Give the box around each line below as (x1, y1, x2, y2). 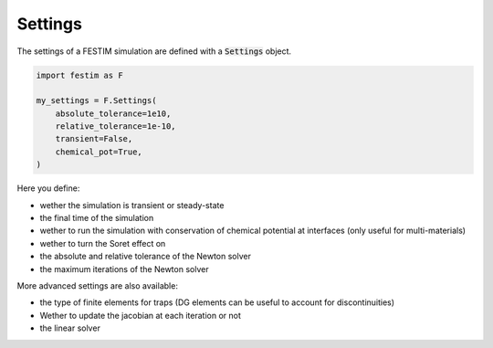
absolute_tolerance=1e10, (55, 108, 172, 119)
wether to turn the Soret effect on (39, 237, 166, 248)
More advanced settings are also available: (16, 279, 178, 291)
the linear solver (39, 322, 100, 333)
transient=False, (55, 133, 133, 144)
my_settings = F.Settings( (36, 96, 157, 106)
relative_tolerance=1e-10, (55, 121, 177, 132)
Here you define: (16, 183, 80, 194)
